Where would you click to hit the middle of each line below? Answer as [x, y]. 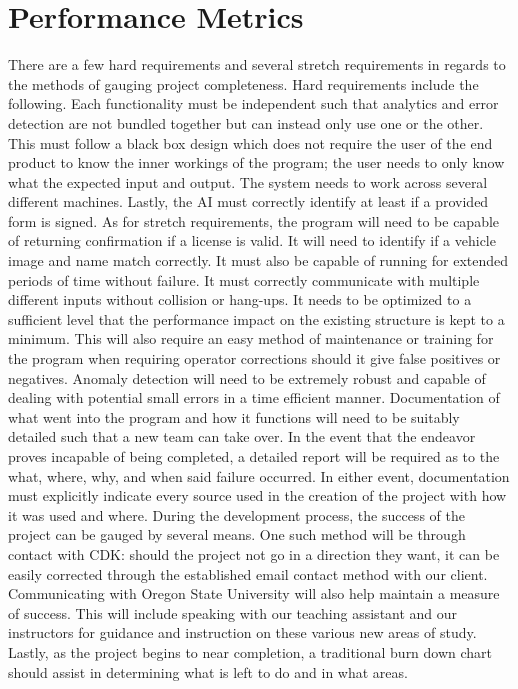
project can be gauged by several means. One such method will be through [237, 534]
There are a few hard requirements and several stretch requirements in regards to [257, 64]
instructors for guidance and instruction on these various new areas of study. [242, 632]
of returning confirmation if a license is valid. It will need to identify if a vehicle [252, 240]
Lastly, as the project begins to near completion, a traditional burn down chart [250, 651]
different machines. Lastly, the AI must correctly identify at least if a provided [248, 201]
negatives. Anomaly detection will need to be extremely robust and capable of [247, 377]
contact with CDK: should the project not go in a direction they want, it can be [254, 553]
